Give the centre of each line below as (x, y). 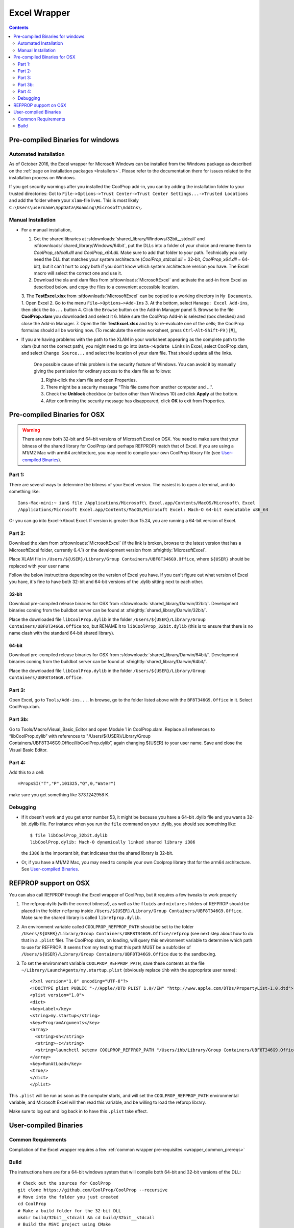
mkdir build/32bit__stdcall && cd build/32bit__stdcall (86, 1218)
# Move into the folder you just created (68, 1197)
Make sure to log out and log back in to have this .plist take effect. (78, 1111)
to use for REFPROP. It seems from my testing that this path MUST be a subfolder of (106, 947)
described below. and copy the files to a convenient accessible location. (106, 287)
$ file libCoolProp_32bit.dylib (69, 835)
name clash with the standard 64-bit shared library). (62, 633)
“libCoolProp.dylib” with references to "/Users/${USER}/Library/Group (80, 736)
